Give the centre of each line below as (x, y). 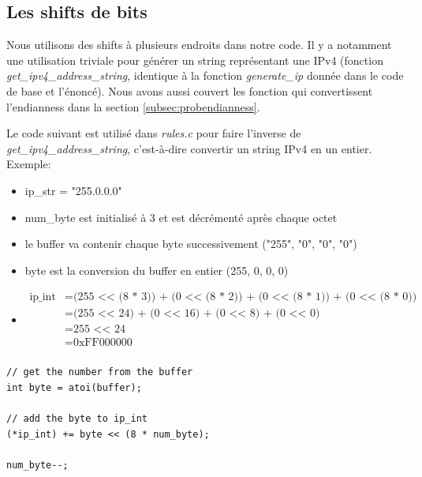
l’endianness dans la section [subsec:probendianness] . (133, 106)
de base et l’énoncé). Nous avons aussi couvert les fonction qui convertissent (190, 90)
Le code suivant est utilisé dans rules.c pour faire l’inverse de (154, 133)
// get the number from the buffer (100, 372)
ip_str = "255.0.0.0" (73, 190)
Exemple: (29, 164)
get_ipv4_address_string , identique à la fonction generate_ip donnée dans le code (205, 75)
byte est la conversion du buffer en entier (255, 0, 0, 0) (157, 270)
